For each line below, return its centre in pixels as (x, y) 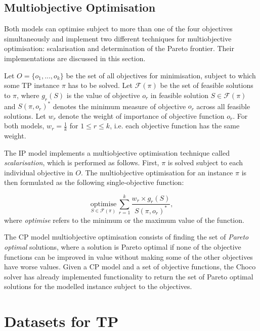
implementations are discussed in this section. (75, 58)
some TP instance (32, 85)
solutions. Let (25, 115)
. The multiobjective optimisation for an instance (157, 172)
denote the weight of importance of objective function (141, 115)
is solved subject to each (205, 162)
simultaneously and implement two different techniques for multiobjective (118, 38)
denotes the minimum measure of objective (119, 106)
